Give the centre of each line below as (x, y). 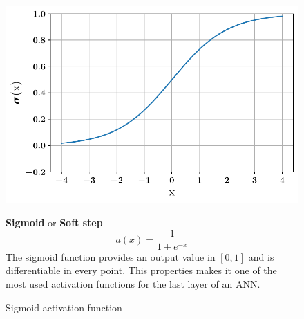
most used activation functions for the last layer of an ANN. (133, 283)
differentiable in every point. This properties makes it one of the (141, 270)
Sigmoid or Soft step (54, 222)
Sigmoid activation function (64, 307)
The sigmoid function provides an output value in (111, 256)
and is (261, 256)
